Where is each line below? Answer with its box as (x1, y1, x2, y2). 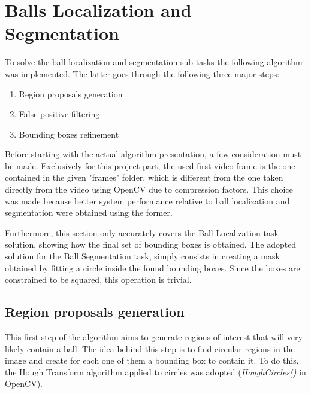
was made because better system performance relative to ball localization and (5, 194, 290, 207)
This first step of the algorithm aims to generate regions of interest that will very (5, 331, 303, 343)
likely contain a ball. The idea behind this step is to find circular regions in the (5, 342, 295, 355)
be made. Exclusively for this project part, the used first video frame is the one (5, 159, 295, 172)
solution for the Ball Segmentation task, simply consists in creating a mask (5, 250, 280, 262)
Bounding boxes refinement (19, 127, 119, 140)
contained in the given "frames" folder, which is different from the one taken (5, 171, 283, 184)
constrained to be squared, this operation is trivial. (5, 273, 192, 286)
